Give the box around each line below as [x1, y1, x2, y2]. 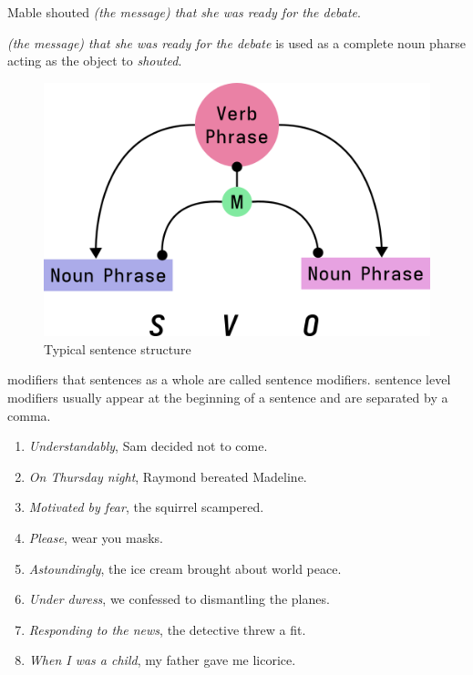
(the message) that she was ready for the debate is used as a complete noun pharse [7, 33, 466, 52]
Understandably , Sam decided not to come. [28, 436, 268, 455]
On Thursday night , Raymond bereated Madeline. [28, 466, 307, 486]
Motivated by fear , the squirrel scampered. [28, 497, 264, 516]
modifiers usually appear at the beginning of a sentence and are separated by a [7, 387, 448, 406]
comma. [7, 405, 51, 424]
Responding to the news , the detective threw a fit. [28, 619, 306, 639]
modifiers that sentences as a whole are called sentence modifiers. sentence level [7, 370, 451, 389]
